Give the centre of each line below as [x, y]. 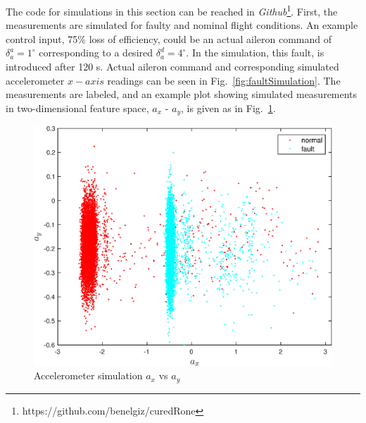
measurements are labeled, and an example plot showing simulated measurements [182, 94]
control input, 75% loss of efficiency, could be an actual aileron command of [169, 38]
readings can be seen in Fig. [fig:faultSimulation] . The [224, 80]
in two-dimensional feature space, [77, 108]
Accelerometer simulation [88, 375]
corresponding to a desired [96, 53]
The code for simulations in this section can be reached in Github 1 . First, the [172, 10]
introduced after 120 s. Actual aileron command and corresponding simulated [172, 67]
